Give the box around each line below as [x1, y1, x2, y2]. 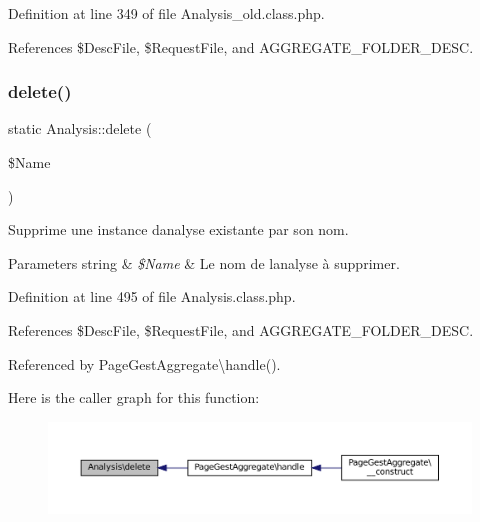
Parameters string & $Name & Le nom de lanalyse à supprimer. [8, 252, 400, 273]
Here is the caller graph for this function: [8, 387, 260, 408]
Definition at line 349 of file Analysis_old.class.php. [8, 3, 325, 23]
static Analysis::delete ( [8, 118, 152, 139]
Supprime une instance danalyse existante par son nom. [8, 219, 349, 240]
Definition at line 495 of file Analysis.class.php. [8, 286, 296, 307]
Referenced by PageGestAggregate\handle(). [8, 353, 281, 374]
